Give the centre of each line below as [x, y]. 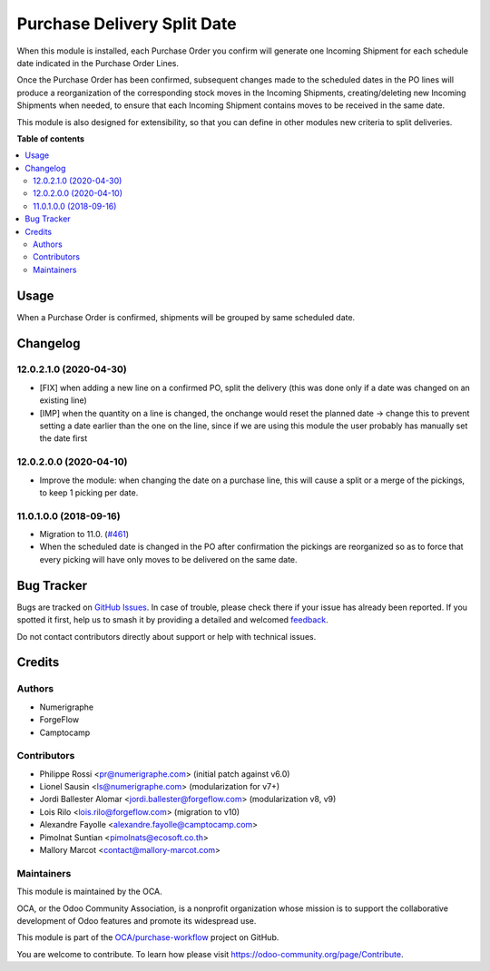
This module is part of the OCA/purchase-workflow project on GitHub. [148, 937]
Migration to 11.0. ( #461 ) [84, 535]
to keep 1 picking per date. [89, 492]
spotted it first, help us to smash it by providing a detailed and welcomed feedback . [172, 620]
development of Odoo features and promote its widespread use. [137, 920]
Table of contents [51, 138]
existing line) [64, 400]
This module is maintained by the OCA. [89, 892]
